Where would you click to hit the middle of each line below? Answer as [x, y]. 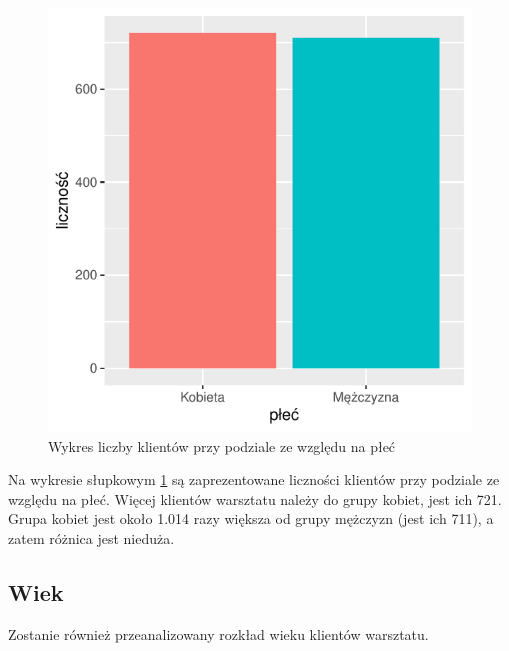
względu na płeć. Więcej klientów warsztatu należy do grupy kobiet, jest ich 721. [255, 498]
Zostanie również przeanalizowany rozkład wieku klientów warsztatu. [218, 633]
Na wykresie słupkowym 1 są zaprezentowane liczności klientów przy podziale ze [254, 479]
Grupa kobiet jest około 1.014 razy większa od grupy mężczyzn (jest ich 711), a [251, 518]
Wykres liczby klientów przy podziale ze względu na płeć [222, 445]
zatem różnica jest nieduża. [91, 537]
